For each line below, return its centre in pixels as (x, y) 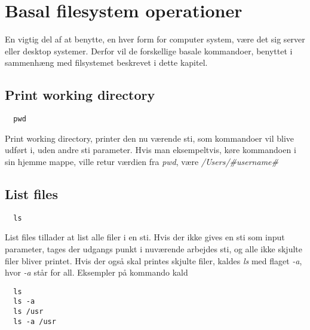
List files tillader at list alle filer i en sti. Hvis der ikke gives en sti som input (145, 237)
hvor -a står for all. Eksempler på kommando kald (96, 272)
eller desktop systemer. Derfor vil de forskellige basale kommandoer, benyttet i (149, 51)
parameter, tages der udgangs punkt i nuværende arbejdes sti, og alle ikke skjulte (154, 249)
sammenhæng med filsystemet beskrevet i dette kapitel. (106, 62)
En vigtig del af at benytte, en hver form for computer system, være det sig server (155, 39)
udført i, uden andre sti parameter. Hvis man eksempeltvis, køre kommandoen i (151, 150)
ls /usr (28, 312)
